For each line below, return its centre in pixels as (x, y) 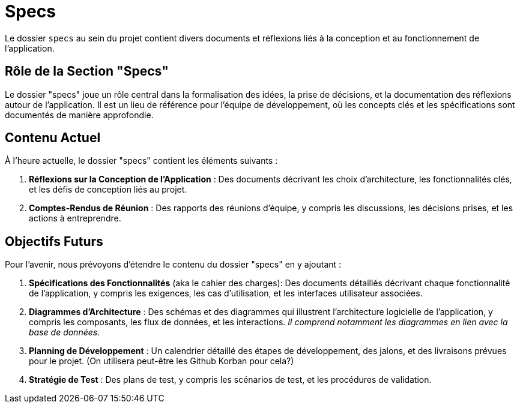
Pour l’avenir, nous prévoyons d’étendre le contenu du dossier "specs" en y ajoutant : (173, 265)
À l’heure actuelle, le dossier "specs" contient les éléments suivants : (141, 161)
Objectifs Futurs (54, 241)
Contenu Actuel (53, 138)
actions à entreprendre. (75, 218)
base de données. (65, 332)
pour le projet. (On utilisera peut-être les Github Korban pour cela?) (162, 361)
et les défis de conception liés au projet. (108, 190)
